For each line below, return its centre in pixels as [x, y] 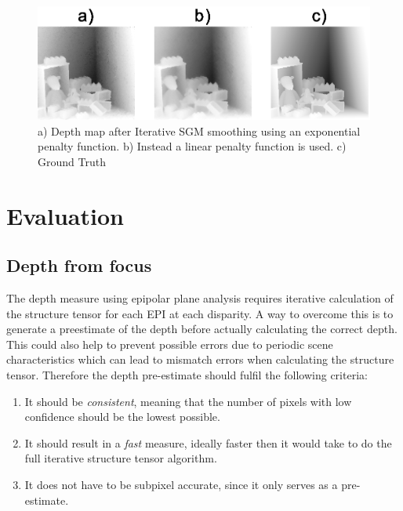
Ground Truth [72, 161]
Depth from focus [79, 265]
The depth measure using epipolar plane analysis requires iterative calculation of [200, 297]
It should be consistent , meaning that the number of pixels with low [188, 401]
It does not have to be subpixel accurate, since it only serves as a [181, 484]
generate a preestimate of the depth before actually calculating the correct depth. [202, 329]
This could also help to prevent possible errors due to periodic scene [170, 344]
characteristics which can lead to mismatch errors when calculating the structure [200, 359]
